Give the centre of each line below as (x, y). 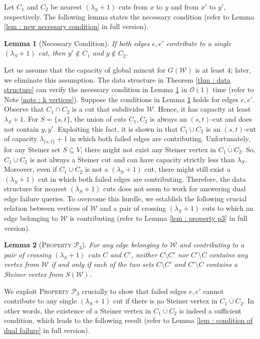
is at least (210, 69)
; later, (241, 69)
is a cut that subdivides (108, 109)
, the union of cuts (98, 118)
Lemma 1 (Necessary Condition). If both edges (77, 43)
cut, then (52, 53)
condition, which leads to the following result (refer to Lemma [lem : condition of (128, 320)
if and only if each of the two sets (102, 264)
